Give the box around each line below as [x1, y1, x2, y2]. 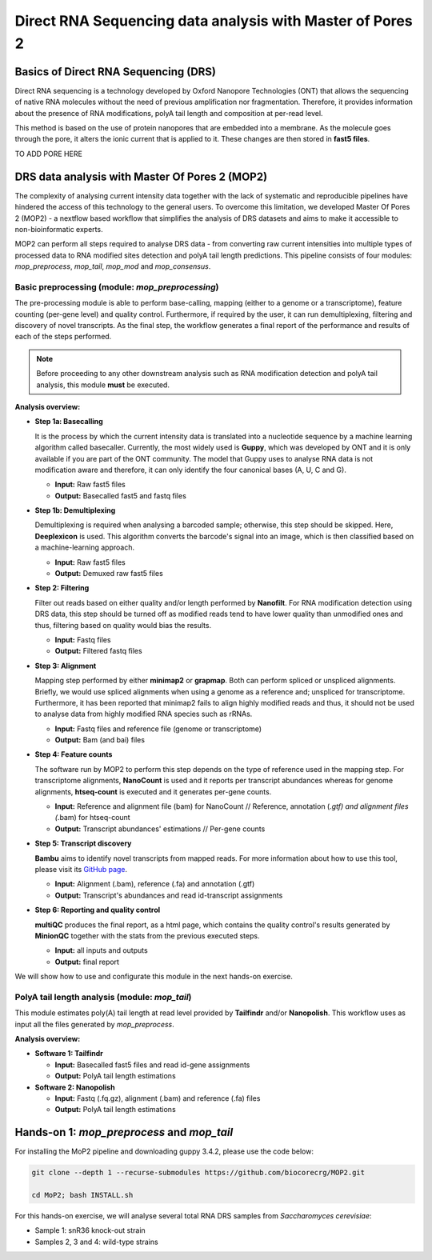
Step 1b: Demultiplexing [34, 506, 116, 515]
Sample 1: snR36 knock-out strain [34, 1226, 146, 1235]
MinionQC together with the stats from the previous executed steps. [34, 930, 260, 940]
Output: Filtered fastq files [54, 646, 143, 656]
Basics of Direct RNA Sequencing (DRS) [14, 65, 216, 78]
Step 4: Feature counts [34, 750, 113, 759]
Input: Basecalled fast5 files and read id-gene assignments [54, 1060, 250, 1070]
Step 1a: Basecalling [34, 417, 103, 426]
